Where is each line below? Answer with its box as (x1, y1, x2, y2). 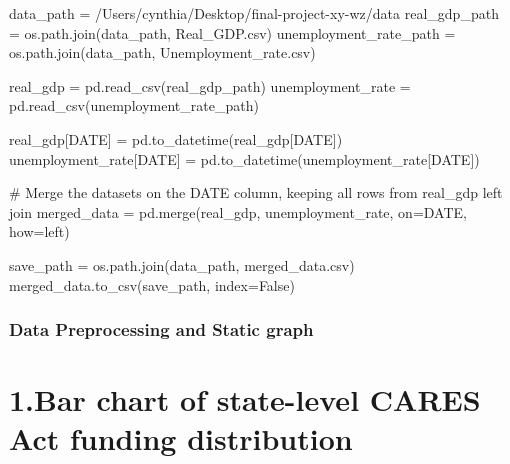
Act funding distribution (9, 418, 353, 459)
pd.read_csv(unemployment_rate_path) (9, 95, 259, 116)
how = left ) (9, 221, 70, 242)
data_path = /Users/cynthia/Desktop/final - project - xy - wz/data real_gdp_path (9, 3, 499, 23)
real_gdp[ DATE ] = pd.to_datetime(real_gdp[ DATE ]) (9, 128, 343, 149)
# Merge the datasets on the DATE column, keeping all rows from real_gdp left (9, 182, 503, 203)
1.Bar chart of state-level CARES (9, 379, 481, 420)
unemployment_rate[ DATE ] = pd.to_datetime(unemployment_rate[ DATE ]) (9, 148, 480, 169)
